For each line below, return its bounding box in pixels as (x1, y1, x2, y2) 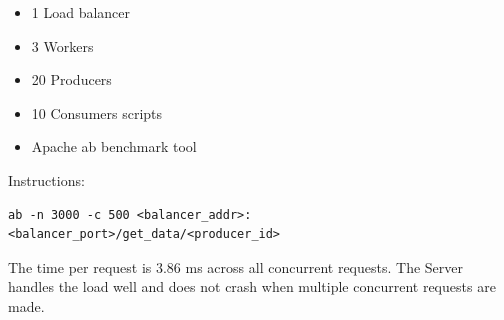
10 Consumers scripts (31, 102, 163, 123)
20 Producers (31, 69, 112, 90)
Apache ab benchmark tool (31, 136, 197, 157)
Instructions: (8, 169, 85, 190)
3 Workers (31, 35, 94, 56)
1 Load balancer (31, 2, 131, 22)
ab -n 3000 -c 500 (8, 207, 130, 222)
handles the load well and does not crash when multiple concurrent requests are (8, 276, 496, 297)
